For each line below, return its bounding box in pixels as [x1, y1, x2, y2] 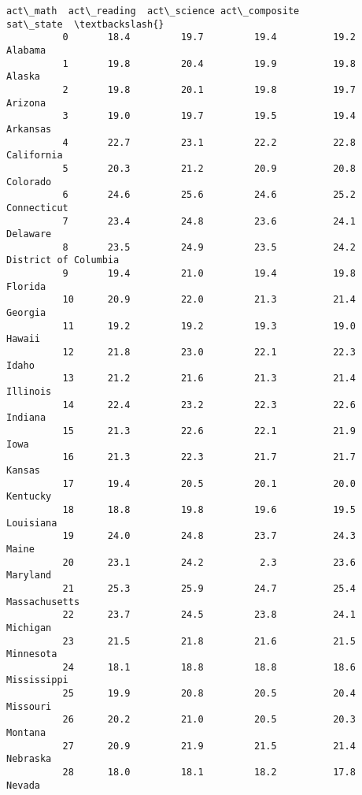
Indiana [6, 412, 46, 424]
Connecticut [6, 202, 68, 214]
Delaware [6, 228, 52, 240]
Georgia [6, 307, 46, 319]
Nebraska [6, 753, 52, 765]
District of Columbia [6, 254, 120, 266]
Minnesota [6, 648, 57, 660]
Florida [6, 280, 46, 292]
